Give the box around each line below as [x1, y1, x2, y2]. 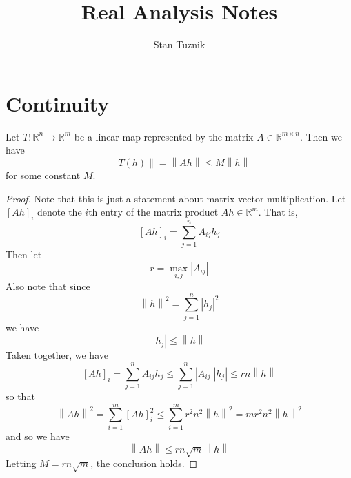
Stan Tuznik [153, 37, 205, 52]
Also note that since [6, 279, 90, 293]
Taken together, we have [6, 348, 108, 362]
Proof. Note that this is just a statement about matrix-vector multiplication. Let [6, 191, 346, 205]
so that [6, 389, 35, 404]
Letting [6, 456, 37, 470]
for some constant [6, 168, 81, 183]
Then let [6, 247, 42, 262]
